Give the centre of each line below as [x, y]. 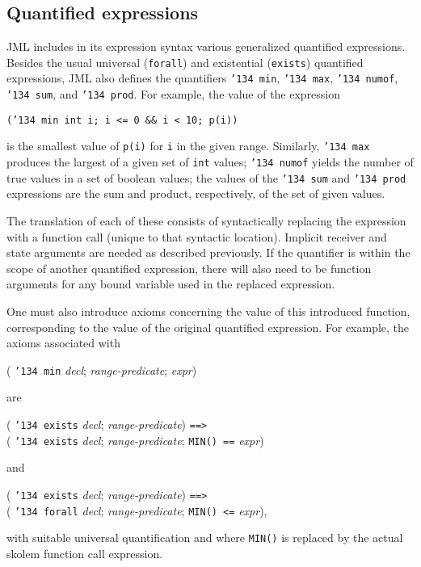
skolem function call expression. [85, 553]
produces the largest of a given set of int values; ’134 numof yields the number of [210, 162]
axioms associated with [63, 343]
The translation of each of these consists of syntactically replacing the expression [206, 220]
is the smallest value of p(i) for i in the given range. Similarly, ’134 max [188, 146]
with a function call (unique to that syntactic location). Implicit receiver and [197, 236]
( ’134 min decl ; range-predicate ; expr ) [102, 370]
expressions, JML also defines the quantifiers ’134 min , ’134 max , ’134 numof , [202, 78]
